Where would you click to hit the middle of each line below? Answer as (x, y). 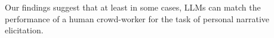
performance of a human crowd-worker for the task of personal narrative (137, 18)
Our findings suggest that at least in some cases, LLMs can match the (133, 7)
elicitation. (24, 30)
